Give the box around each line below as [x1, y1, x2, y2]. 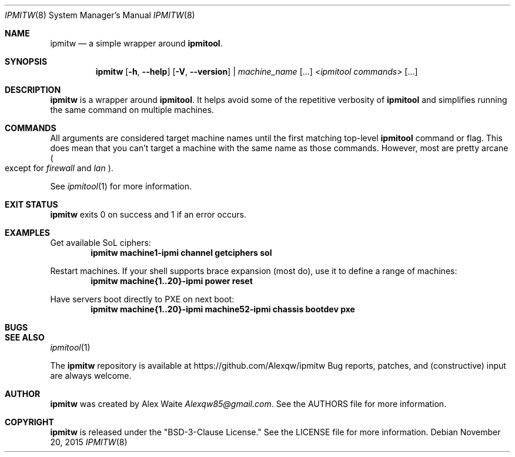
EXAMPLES [5, 228, 50, 238]
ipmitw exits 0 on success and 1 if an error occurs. [50, 209, 246, 219]
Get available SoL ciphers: [50, 238, 151, 248]
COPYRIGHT [5, 417, 54, 427]
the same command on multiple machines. [50, 105, 214, 115]
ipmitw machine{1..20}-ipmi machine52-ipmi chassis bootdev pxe [91, 304, 355, 314]
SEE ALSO [5, 332, 45, 342]
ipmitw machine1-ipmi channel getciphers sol [91, 248, 272, 258]
